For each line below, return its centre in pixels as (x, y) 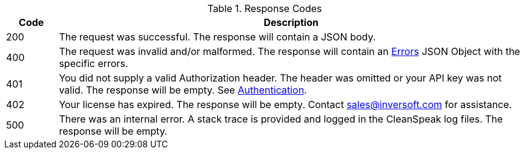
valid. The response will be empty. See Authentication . (183, 90)
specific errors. (94, 63)
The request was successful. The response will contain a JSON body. (217, 37)
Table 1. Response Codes (265, 8)
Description (291, 22)
